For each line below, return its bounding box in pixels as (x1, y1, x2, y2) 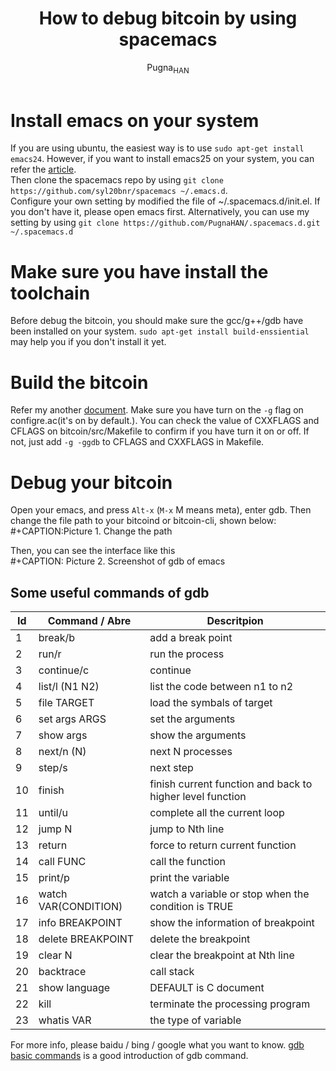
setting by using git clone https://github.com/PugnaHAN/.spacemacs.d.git (10, 217, 321, 229)
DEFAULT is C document (149, 981, 265, 995)
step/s (38, 761, 68, 775)
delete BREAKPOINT (38, 932, 135, 946)
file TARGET (38, 696, 95, 710)
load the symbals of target (149, 696, 273, 710)
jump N (38, 822, 73, 836)
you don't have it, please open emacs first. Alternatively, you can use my (10, 206, 310, 218)
